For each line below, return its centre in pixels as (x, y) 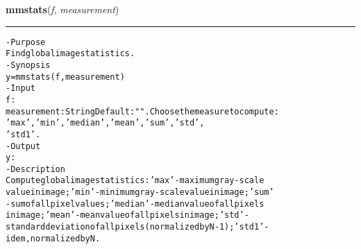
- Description (35, 169)
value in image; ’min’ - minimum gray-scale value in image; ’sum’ (140, 192)
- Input (20, 88)
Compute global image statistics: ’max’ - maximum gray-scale (135, 181)
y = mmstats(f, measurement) (65, 77)
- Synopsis (28, 65)
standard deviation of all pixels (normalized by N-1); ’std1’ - (137, 227)
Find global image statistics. (70, 54)
